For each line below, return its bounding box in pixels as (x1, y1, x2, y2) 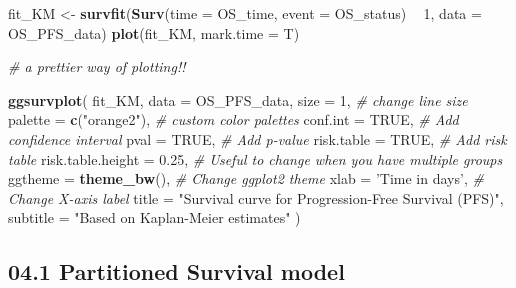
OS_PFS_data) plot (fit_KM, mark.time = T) (8, 22, 300, 43)
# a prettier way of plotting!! (8, 56, 186, 77)
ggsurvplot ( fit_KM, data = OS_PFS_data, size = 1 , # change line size (8, 89, 468, 110)
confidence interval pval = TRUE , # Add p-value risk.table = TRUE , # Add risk (8, 128, 507, 149)
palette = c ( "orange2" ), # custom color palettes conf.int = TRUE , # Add (8, 109, 459, 130)
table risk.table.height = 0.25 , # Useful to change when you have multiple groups (8, 148, 503, 169)
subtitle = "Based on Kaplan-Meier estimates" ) (8, 207, 301, 228)
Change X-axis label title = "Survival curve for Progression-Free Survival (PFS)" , (8, 187, 504, 208)
